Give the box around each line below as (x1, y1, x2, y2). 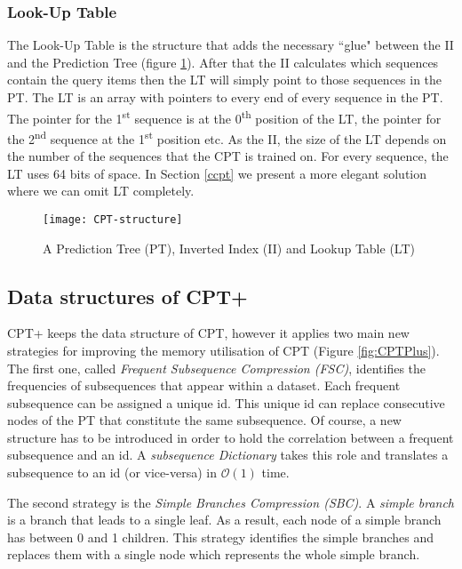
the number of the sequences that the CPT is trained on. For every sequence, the (7, 147, 449, 165)
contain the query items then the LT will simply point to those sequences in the (7, 70, 442, 89)
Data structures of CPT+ (7, 282, 248, 309)
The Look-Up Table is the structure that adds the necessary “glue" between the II (7, 36, 454, 54)
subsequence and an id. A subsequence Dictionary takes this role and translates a (7, 445, 449, 464)
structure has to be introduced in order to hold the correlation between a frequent (7, 428, 454, 446)
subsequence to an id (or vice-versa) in (7, 463, 217, 482)
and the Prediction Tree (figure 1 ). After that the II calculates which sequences (7, 52, 439, 71)
